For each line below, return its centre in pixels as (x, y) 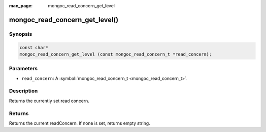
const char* (34, 47)
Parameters (23, 69)
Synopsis (20, 34)
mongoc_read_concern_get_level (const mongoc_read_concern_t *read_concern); (116, 54)
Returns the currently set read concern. (49, 101)
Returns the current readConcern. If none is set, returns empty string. (80, 123)
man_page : (21, 6)
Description (23, 91)
